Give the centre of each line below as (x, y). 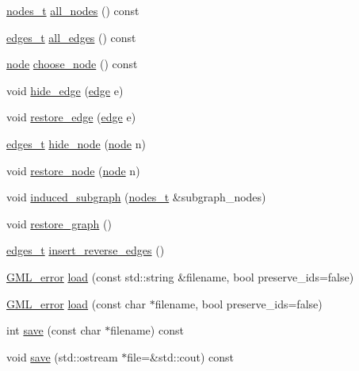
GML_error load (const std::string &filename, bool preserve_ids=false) (180, 276)
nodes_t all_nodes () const (73, 10)
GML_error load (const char (76, 303)
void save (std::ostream (62, 356)
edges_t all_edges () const (71, 37)
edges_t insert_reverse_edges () (86, 250)
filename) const (147, 330)
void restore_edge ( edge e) (71, 117)
